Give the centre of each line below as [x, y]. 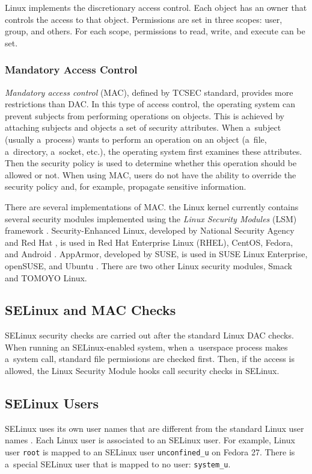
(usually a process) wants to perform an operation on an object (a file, [136, 139]
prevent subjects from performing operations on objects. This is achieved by [145, 115]
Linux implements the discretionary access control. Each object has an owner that [156, 7]
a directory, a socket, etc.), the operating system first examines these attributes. [154, 151]
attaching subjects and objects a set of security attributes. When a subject [143, 127]
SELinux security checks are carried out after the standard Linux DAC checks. [149, 335]
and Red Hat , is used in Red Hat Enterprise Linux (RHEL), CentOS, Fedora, [149, 242]
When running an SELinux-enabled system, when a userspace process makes [146, 347]
